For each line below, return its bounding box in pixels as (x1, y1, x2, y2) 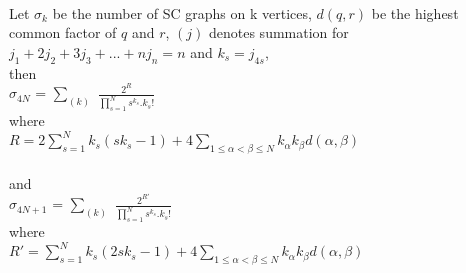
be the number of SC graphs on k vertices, (52, 2, 312, 23)
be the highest (371, 2, 459, 23)
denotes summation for (208, 22, 349, 43)
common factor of (9, 22, 117, 43)
